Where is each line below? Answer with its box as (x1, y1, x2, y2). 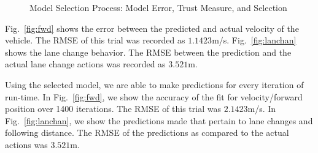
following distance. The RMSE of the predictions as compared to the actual (5, 126, 289, 139)
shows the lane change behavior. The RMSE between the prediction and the (5, 45, 292, 58)
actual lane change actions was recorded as (5, 58, 166, 70)
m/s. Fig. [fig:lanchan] (212, 34, 297, 47)
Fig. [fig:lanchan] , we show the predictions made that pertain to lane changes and (5, 114, 313, 127)
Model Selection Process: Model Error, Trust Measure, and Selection (29, 1, 287, 13)
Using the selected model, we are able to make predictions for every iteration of (5, 78, 304, 91)
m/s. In (247, 102, 276, 115)
